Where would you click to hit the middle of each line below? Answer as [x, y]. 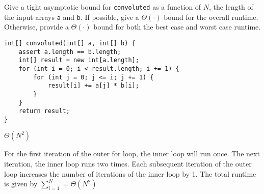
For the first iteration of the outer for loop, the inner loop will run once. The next [132, 154]
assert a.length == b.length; [70, 52]
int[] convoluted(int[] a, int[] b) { [70, 43]
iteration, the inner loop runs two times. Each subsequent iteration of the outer [128, 164]
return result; [44, 111]
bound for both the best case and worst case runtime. [177, 27]
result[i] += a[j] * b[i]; [93, 86]
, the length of [231, 7]
